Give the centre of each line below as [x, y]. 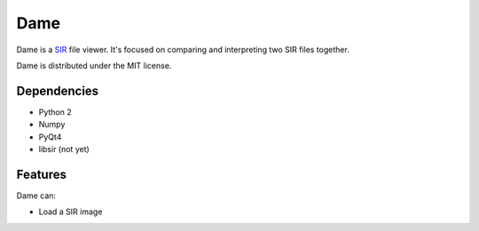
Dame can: [36, 196]
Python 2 [55, 112]
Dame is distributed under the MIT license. [94, 65]
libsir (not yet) [64, 150]
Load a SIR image [71, 212]
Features [41, 174]
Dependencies [58, 91]
